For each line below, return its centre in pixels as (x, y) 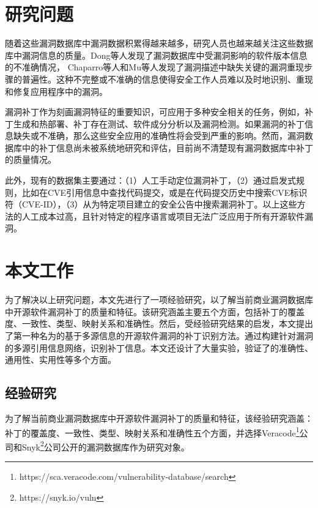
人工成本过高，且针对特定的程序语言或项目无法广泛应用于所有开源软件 (163, 216)
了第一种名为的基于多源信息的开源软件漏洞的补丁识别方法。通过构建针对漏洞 (159, 335)
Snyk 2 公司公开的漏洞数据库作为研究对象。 (105, 446)
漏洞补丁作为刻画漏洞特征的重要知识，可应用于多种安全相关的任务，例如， (155, 112)
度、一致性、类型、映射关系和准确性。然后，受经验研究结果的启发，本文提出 (159, 323)
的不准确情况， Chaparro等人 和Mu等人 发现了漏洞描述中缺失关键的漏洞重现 (154, 67)
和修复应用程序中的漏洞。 (56, 91)
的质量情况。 (31, 159)
